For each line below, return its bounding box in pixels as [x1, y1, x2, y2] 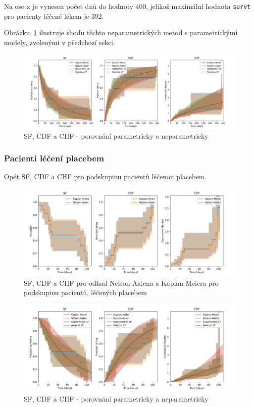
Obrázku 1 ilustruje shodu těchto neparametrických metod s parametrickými [4, 27, 238, 38]
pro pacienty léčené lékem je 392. [4, 10, 104, 21]
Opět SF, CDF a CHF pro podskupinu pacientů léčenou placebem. [4, 171, 207, 181]
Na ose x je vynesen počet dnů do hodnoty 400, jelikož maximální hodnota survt [4, 1, 251, 11]
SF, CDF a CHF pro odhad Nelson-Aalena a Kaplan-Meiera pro [24, 277, 219, 288]
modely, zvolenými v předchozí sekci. [4, 37, 115, 47]
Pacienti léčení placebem [4, 152, 104, 164]
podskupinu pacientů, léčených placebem [24, 287, 147, 298]
